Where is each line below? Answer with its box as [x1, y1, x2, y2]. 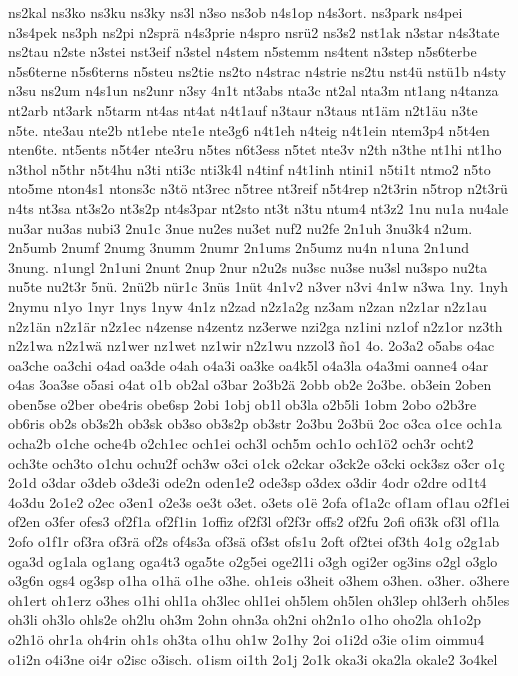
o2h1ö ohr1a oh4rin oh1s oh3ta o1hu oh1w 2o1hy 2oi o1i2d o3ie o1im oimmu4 [8, 629, 485, 649]
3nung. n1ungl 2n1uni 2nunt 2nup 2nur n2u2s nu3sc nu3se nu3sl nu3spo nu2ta [8, 256, 488, 277]
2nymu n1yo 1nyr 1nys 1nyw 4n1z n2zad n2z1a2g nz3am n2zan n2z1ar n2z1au [8, 295, 487, 316]
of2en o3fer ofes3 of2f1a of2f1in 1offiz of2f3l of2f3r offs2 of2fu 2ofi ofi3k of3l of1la [8, 511, 500, 532]
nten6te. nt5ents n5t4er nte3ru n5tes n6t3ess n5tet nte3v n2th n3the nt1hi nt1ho [8, 139, 502, 160]
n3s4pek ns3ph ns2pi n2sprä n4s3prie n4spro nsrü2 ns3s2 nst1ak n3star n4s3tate [8, 21, 500, 42]
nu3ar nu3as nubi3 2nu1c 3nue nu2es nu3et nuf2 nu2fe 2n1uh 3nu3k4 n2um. [8, 217, 473, 238]
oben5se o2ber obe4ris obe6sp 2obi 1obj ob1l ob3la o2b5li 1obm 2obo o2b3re [8, 393, 477, 414]
